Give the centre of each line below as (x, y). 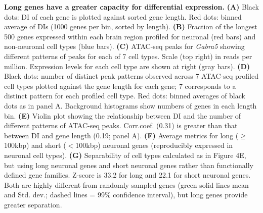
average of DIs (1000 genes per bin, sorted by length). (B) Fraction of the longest (131, 26)
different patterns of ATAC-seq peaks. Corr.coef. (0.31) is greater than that (121, 125)
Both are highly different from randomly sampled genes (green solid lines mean (126, 184)
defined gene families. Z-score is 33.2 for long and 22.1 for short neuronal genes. (127, 175)
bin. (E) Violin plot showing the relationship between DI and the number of (123, 115)
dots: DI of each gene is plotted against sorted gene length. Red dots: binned (123, 16)
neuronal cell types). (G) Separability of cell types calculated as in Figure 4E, (125, 155)
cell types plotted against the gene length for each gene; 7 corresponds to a (120, 86)
